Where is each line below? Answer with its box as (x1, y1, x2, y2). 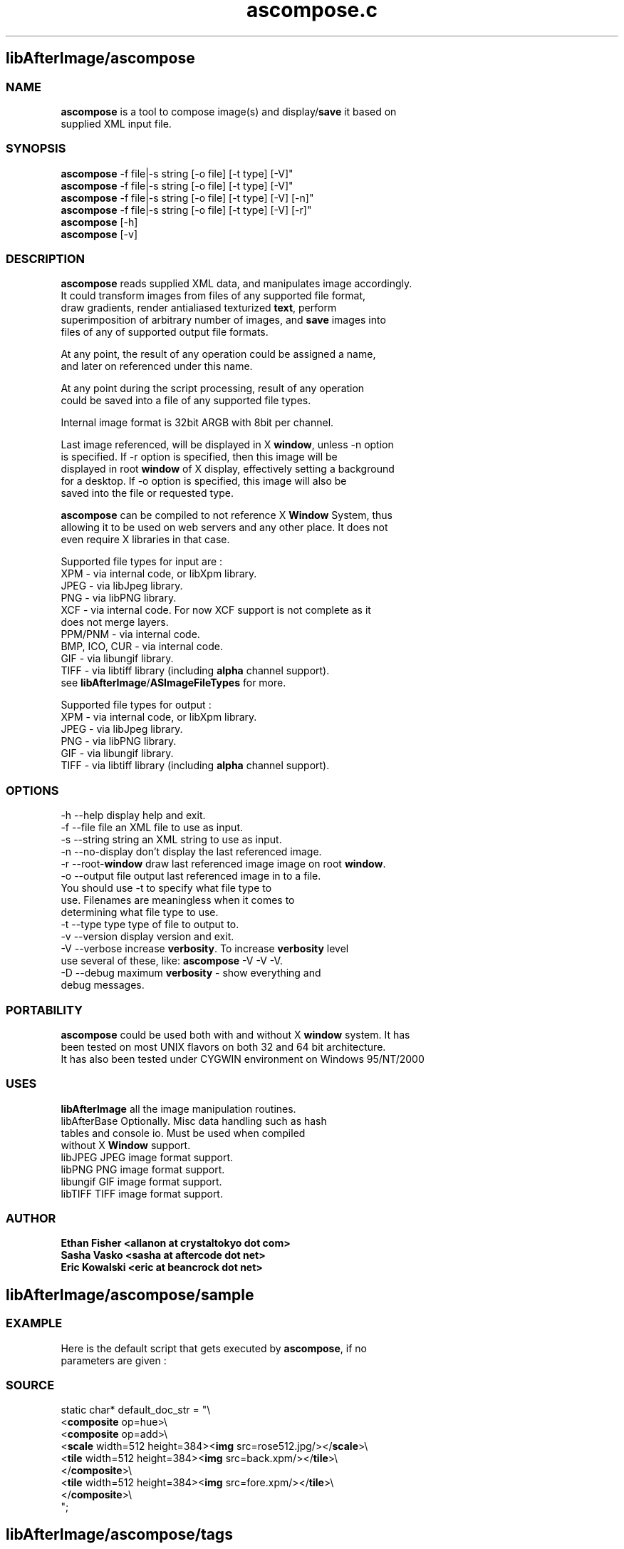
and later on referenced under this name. (61, 360, 253, 373)
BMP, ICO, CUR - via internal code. (61, 640, 224, 653)
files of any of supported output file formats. (61, 326, 269, 339)
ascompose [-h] (61, 215, 138, 228)
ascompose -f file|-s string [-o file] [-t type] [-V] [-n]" (61, 191, 314, 204)
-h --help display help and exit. (61, 809, 206, 822)
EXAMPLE (6, 1316, 63, 1331)
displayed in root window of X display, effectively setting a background (61, 463, 395, 475)
